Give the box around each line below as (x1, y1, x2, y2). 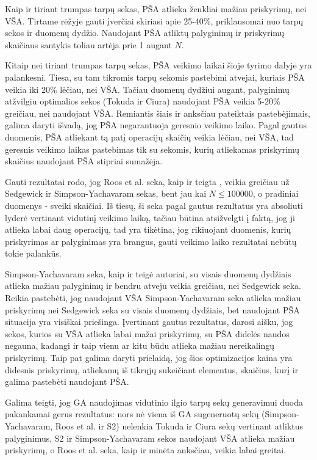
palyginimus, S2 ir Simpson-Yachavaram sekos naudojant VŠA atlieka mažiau (5, 431, 295, 444)
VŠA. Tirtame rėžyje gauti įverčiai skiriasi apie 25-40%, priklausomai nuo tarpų (5, 14, 304, 27)
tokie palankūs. (5, 247, 62, 260)
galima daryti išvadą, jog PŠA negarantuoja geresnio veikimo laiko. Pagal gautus (5, 119, 307, 131)
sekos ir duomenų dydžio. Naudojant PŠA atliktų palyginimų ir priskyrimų (5, 26, 285, 39)
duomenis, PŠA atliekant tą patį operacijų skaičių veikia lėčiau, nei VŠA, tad (5, 130, 294, 143)
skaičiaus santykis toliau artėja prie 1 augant (5, 38, 172, 51)
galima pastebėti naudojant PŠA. (5, 375, 129, 388)
